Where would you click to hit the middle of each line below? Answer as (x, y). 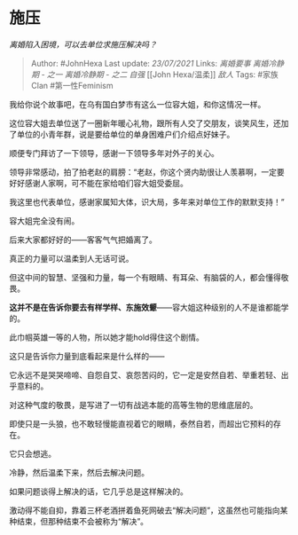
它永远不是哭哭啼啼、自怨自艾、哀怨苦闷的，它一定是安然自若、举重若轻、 (145, 374)
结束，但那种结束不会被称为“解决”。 (82, 521)
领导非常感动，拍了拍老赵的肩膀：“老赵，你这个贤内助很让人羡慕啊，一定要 (147, 172)
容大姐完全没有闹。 (44, 220)
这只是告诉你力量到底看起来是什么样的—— (87, 356)
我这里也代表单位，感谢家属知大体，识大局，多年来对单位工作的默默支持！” (147, 201)
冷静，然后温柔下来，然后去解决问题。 (79, 472)
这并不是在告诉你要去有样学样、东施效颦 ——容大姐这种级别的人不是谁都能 (145, 307)
